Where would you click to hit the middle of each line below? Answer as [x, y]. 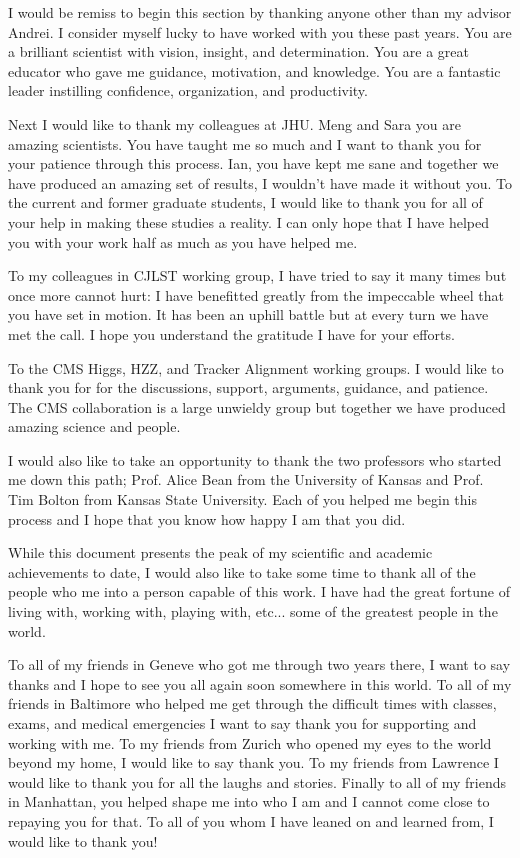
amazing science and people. [94, 426]
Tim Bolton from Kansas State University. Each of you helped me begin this [242, 499]
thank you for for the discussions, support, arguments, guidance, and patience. [248, 387]
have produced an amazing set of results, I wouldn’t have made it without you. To [260, 182]
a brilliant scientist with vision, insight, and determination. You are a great [238, 51]
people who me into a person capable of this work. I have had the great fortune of [259, 591]
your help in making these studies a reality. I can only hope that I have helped [248, 221]
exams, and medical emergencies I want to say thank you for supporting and [242, 723]
